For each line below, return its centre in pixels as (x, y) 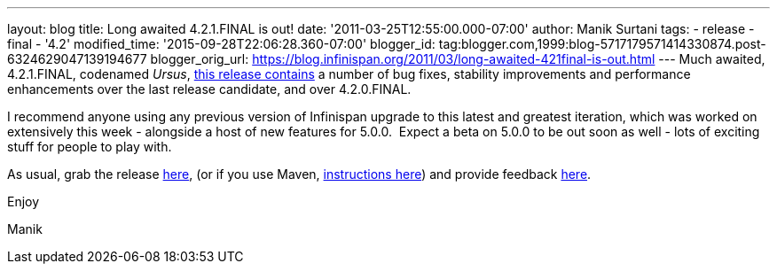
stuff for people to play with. (90, 147)
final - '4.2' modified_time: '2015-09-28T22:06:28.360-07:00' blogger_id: (221, 44)
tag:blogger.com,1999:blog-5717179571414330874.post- (602, 44)
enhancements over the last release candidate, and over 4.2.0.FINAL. (209, 89)
